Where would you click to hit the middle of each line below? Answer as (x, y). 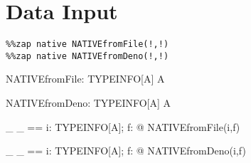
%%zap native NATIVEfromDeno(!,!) (87, 56)
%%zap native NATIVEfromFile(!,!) (87, 44)
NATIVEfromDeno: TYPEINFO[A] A (89, 103)
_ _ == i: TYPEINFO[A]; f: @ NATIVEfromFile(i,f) (123, 126)
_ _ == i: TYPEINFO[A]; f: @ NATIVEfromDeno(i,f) (126, 151)
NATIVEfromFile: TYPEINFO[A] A (85, 79)
